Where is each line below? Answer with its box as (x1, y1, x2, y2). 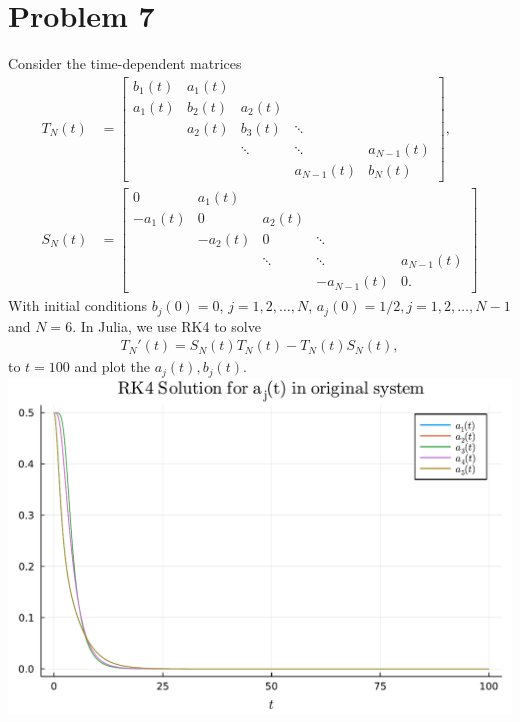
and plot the (74, 356, 150, 377)
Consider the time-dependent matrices (8, 53, 242, 74)
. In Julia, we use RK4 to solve (72, 315, 261, 336)
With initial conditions (8, 295, 147, 316)
